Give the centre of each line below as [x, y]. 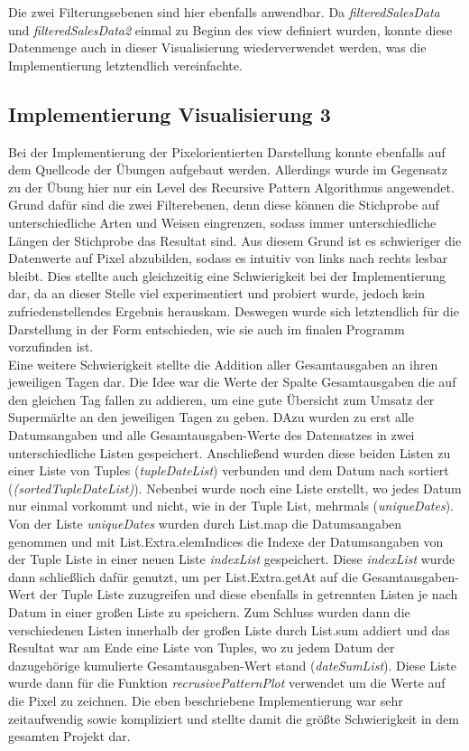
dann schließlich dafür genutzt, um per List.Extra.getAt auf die [183, 576]
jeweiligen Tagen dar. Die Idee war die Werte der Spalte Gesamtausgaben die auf [232, 382]
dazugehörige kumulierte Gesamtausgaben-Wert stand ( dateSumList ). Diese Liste [233, 665]
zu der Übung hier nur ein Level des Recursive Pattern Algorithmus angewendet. [231, 187]
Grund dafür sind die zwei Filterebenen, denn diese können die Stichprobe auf [224, 205]
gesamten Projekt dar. [69, 736]
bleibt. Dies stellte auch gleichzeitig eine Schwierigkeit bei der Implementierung [227, 275]
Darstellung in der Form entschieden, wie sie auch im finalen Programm [207, 329]
